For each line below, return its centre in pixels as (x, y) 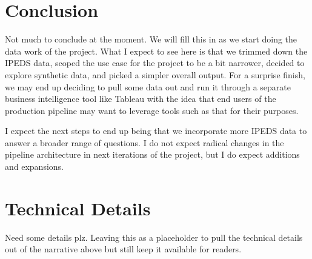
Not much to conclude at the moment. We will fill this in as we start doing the (151, 39)
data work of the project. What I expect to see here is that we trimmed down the (156, 51)
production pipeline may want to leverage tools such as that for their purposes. (152, 110)
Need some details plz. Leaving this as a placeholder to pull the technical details (154, 237)
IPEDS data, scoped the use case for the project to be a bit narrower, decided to (155, 63)
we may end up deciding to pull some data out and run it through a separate (148, 86)
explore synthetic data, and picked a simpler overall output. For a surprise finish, (155, 74)
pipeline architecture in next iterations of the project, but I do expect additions (152, 154)
